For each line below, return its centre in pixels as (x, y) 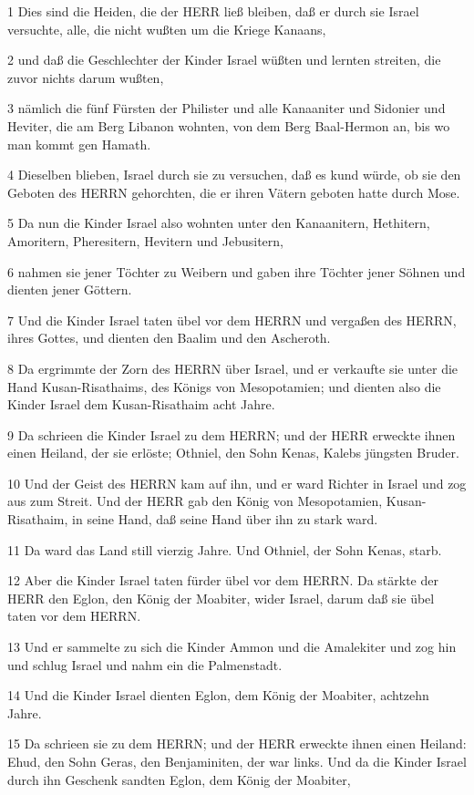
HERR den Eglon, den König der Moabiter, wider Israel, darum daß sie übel (221, 598)
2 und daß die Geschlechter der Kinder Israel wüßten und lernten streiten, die (224, 60)
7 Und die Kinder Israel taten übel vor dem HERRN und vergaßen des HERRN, (232, 320)
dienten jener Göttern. (70, 289)
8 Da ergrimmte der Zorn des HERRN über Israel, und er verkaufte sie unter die (233, 368)
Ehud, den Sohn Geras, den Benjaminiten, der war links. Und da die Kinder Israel (237, 761)
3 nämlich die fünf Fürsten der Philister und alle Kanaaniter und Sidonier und (227, 108)
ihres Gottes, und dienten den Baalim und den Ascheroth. (169, 338)
